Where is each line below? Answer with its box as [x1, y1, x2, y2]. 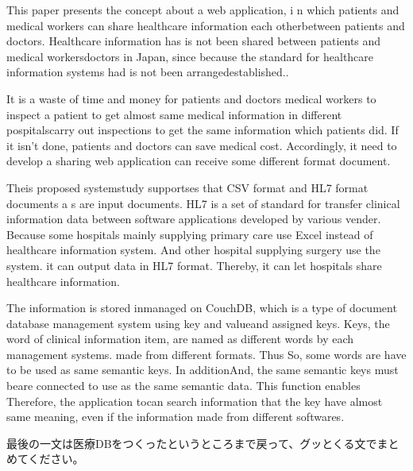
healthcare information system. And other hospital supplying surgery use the [6, 241, 380, 258]
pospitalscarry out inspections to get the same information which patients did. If [6, 122, 399, 138]
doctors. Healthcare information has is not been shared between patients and [6, 33, 381, 49]
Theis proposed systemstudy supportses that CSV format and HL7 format [6, 179, 369, 195]
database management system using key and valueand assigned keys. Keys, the [6, 315, 390, 331]
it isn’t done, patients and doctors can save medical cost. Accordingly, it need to [6, 137, 397, 153]
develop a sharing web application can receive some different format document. [6, 152, 391, 169]
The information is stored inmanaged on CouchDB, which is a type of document [6, 299, 397, 316]
